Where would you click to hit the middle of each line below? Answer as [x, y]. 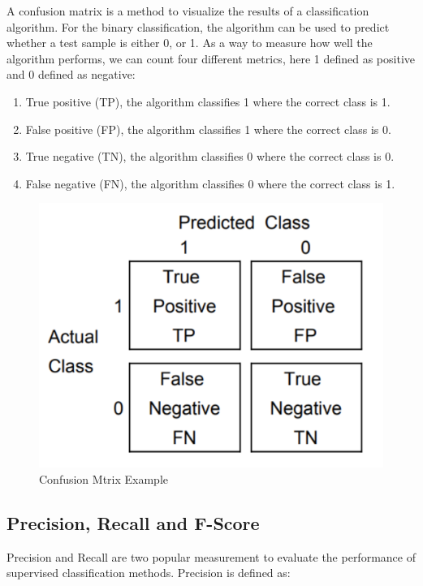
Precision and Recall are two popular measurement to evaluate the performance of [211, 556]
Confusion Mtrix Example [104, 478]
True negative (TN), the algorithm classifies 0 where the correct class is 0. [210, 156]
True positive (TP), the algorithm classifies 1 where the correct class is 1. [208, 101]
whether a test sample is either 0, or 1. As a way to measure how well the [190, 43]
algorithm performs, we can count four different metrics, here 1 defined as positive [211, 58]
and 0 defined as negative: [71, 74]
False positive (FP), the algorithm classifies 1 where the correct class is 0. [208, 129]
